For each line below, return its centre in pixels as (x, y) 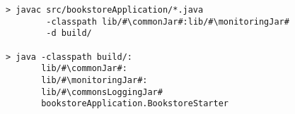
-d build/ (69, 33)
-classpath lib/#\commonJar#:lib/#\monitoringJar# (168, 21)
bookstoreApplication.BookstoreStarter (135, 104)
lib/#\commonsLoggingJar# (102, 92)
